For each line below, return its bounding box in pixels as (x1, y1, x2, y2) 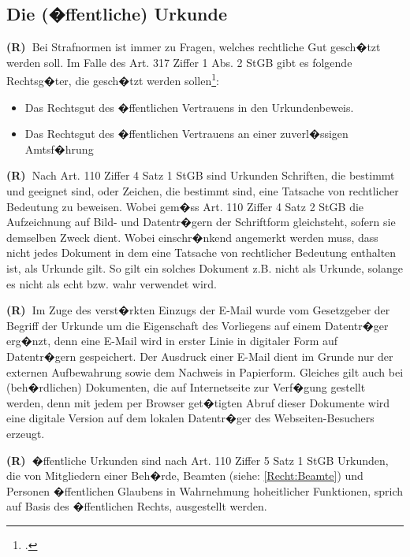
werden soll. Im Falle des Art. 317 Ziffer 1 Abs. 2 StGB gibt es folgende (6, 54, 352, 70)
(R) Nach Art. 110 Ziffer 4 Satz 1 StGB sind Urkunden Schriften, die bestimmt (6, 167, 395, 184)
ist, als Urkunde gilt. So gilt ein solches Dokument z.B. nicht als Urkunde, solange (6, 259, 403, 276)
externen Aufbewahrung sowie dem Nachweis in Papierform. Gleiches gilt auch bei (6, 363, 404, 380)
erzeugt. (6, 425, 45, 441)
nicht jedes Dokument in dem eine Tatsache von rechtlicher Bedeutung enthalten (6, 244, 397, 261)
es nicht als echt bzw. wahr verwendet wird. (6, 275, 218, 291)
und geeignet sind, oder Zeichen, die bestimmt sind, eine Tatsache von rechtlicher (6, 183, 399, 199)
